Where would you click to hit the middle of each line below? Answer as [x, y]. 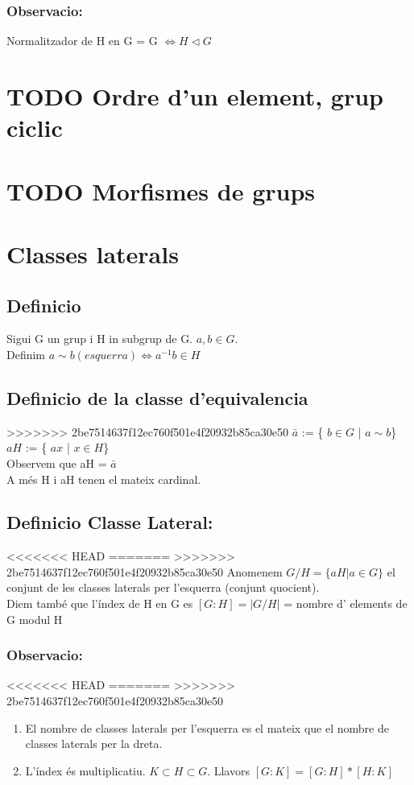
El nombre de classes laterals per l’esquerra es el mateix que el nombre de [207, 727]
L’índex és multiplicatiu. [85, 770]
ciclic [35, 128]
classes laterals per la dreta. [94, 744]
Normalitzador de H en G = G [82, 41]
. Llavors [228, 770]
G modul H [35, 619]
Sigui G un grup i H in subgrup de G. [100, 339]
